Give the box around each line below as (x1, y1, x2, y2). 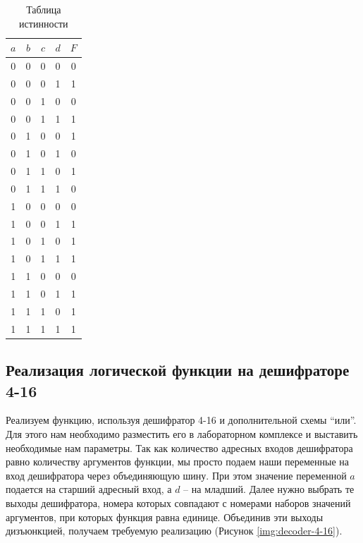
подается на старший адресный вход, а (6, 482, 172, 496)
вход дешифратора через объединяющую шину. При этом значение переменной (6, 468, 347, 482)
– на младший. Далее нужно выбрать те (183, 482, 355, 496)
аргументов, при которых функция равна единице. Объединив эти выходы (6, 509, 324, 524)
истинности (19, 16, 68, 30)
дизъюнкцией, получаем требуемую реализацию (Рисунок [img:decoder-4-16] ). (6, 523, 343, 538)
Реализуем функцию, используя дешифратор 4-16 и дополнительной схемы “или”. (6, 413, 357, 427)
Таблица (26, 2, 61, 16)
